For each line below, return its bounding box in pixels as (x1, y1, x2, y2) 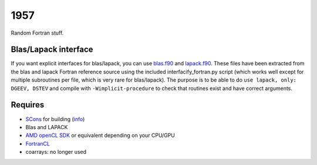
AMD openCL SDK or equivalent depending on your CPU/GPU (25, 132, 176, 139)
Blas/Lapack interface (11, 45, 93, 55)
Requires (11, 100, 45, 110)
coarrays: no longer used (25, 149, 87, 156)
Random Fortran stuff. (11, 29, 64, 36)
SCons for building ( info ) (25, 115, 85, 123)
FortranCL (25, 140, 50, 147)
